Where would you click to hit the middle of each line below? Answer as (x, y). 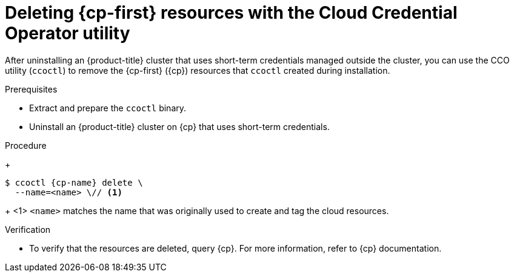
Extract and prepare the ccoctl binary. (108, 108)
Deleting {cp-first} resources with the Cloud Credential (231, 13)
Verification (28, 229)
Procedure (26, 145)
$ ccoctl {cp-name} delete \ (74, 182)
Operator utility (68, 33)
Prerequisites (31, 89)
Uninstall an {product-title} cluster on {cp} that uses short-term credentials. (179, 126)
